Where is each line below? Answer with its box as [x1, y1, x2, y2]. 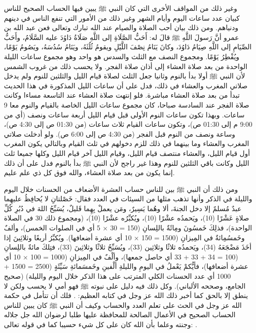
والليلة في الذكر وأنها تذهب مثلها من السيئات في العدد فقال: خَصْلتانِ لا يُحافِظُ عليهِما [4, 193, 253, 204]
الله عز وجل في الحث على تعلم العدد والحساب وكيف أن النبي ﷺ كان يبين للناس [4, 299, 242, 310]
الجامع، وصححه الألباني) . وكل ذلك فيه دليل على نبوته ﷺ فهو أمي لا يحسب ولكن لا [4, 280, 246, 291]
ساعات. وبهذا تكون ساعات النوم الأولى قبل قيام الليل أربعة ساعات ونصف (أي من [4, 109, 245, 119]
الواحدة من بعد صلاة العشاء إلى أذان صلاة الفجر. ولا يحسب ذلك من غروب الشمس [4, 61, 248, 71]
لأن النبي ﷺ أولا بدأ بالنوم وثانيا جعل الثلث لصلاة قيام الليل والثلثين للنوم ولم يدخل [4, 71, 245, 81]
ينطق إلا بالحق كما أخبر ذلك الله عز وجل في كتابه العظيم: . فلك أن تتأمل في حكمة [4, 290, 248, 300]
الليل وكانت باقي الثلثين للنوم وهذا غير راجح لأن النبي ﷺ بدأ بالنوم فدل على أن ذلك [4, 157, 250, 168]
